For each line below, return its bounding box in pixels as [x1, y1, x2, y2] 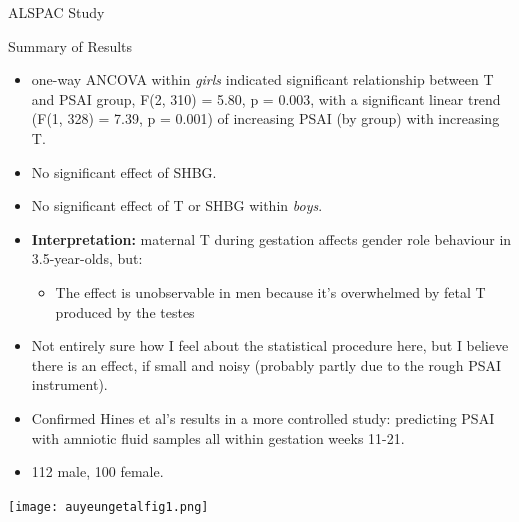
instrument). [31, 374, 108, 395]
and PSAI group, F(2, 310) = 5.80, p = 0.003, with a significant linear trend [31, 88, 501, 109]
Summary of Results [8, 35, 133, 56]
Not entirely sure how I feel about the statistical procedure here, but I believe [31, 335, 509, 356]
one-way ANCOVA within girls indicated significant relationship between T [31, 69, 494, 90]
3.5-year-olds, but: [31, 248, 143, 269]
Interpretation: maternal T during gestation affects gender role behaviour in [31, 228, 512, 249]
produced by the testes [55, 301, 195, 322]
